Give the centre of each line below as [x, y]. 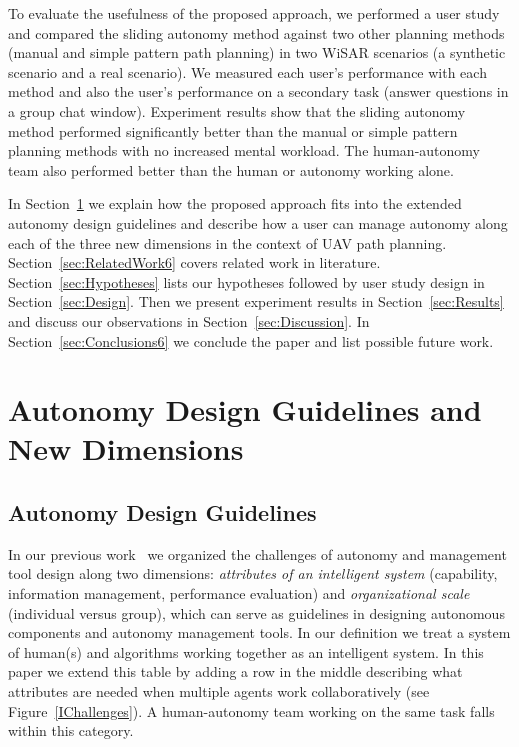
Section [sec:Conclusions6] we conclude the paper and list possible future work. [251, 340]
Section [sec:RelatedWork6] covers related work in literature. [194, 262]
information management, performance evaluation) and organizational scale [239, 593]
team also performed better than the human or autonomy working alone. [231, 169]
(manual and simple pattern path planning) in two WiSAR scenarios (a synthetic [257, 52]
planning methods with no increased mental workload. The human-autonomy [244, 150]
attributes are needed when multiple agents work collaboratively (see [219, 691]
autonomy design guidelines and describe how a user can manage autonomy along [258, 222]
